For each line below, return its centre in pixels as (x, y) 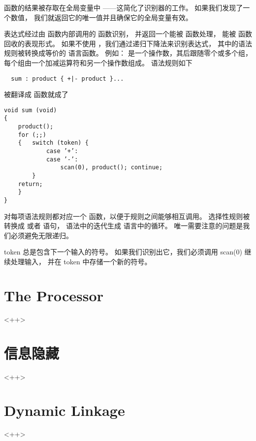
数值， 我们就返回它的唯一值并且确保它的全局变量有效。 (101, 17)
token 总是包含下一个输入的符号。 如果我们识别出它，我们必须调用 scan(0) (123, 252)
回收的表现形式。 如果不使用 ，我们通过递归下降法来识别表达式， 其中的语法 (128, 43)
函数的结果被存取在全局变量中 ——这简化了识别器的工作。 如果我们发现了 (124, 7)
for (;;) (32, 135)
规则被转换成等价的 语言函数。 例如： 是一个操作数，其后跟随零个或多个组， (128, 53)
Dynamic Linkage (64, 410)
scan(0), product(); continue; (112, 168)
